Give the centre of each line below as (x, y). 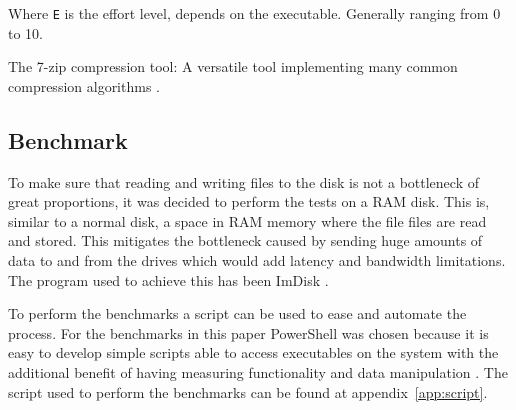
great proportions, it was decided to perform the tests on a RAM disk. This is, (249, 201)
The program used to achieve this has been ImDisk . (168, 279)
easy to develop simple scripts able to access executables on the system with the (253, 352)
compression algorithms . (84, 85)
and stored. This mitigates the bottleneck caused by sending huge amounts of (245, 240)
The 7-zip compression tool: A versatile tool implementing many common (233, 66)
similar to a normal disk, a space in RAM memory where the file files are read (247, 220)
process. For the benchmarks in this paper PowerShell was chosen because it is (248, 332)
